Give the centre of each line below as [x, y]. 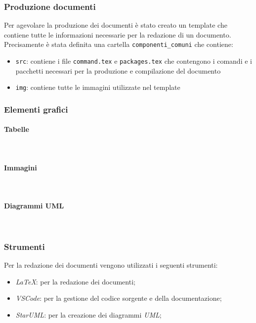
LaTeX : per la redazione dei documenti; [75, 281]
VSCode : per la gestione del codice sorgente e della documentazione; [119, 298]
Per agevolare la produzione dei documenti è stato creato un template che [116, 25]
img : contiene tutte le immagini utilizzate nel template [98, 87]
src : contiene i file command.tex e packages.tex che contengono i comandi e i [134, 61]
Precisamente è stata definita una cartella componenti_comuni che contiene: [119, 44]
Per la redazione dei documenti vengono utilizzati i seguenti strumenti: [111, 265]
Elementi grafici [36, 109]
